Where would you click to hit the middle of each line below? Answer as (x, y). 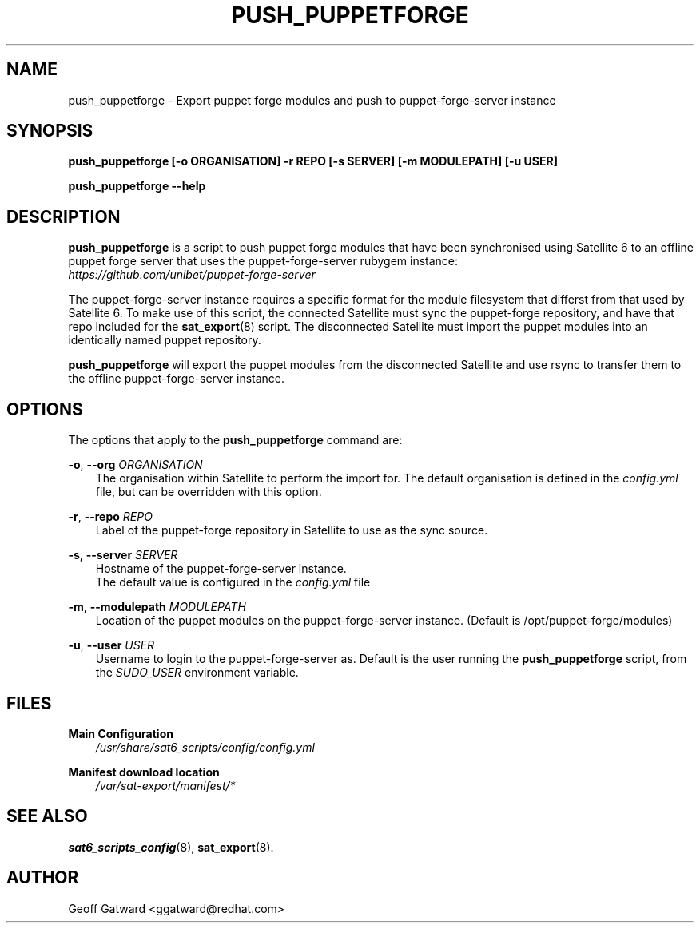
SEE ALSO (47, 816)
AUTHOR (43, 878)
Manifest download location (144, 772)
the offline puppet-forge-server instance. (177, 379)
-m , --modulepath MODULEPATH (157, 607)
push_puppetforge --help (137, 186)
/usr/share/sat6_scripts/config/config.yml (205, 747)
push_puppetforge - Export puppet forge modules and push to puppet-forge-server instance (312, 100)
